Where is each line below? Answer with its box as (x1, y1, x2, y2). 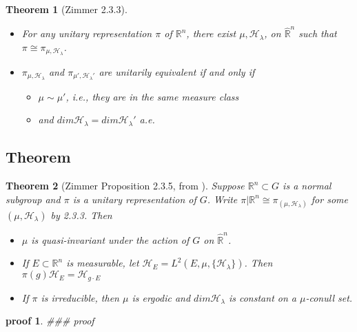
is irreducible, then (41, 290, 119, 304)
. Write (207, 191, 238, 206)
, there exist (186, 26, 236, 41)
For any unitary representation (21, 26, 152, 41)
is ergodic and (132, 290, 191, 304)
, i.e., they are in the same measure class (65, 89, 239, 103)
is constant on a (228, 290, 296, 304)
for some (311, 191, 348, 206)
